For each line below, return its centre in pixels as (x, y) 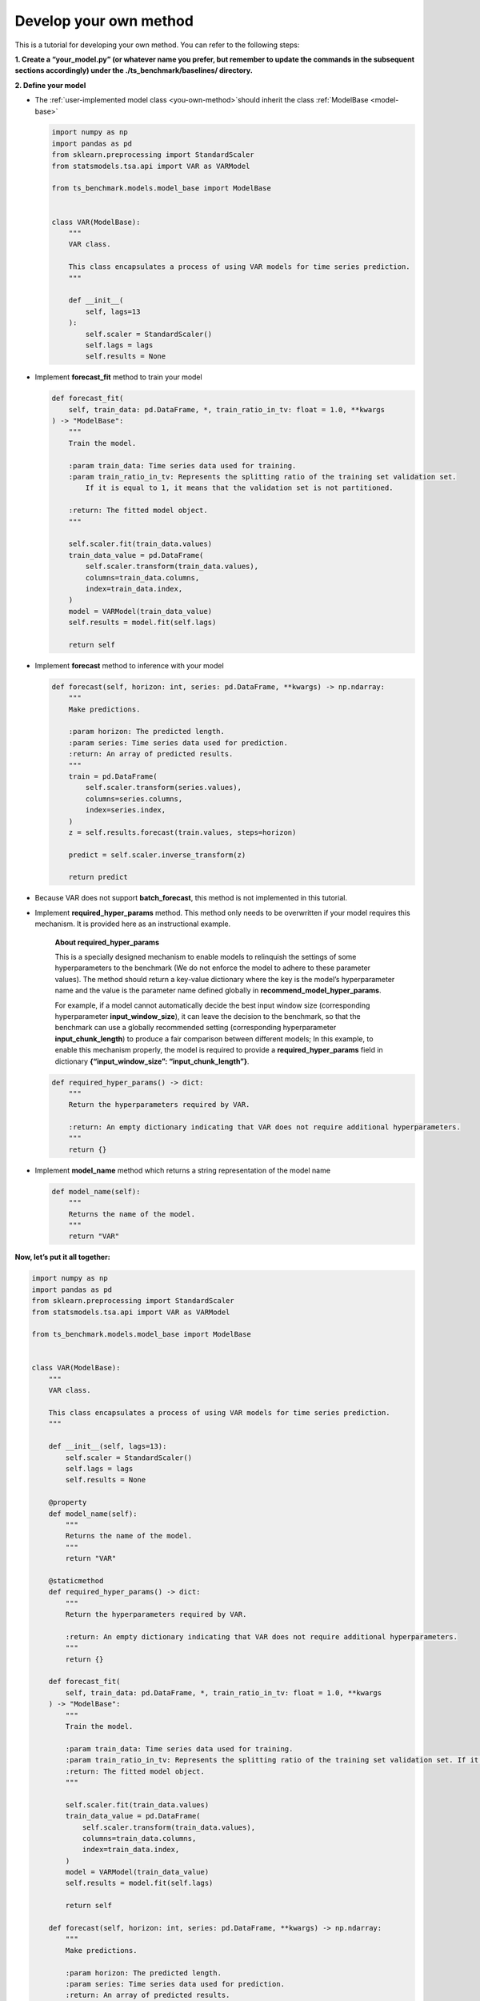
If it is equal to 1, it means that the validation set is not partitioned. (239, 488)
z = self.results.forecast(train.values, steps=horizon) (182, 832)
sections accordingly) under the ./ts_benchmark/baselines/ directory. (134, 70)
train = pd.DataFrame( (113, 776)
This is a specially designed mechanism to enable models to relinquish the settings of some (206, 957)
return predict (98, 877)
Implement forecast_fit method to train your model (119, 377)
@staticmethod (76, 1580)
